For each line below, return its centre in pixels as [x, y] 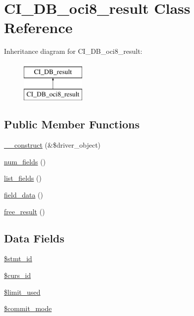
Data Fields [34, 238]
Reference [38, 27]
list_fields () [23, 178]
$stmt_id [18, 258]
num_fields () [25, 161]
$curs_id [18, 275]
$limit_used [22, 292]
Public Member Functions [72, 124]
